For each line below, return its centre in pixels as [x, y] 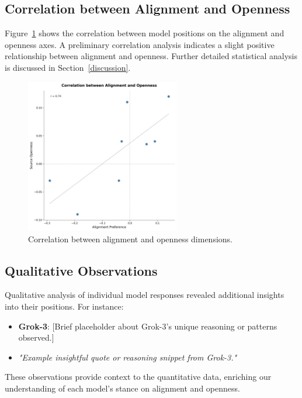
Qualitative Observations [81, 270]
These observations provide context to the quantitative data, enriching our [138, 377]
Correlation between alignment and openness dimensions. [130, 239]
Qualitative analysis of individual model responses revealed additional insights [145, 295]
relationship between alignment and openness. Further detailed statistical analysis [151, 56]
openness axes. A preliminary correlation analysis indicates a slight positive [140, 44]
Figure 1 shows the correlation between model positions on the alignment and [145, 33]
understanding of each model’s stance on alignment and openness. [122, 388]
